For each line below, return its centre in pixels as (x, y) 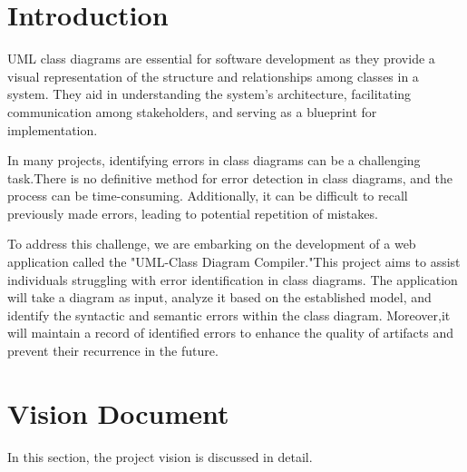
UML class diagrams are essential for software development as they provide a (221, 59)
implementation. (53, 129)
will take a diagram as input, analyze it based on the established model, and (219, 297)
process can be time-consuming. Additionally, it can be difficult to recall (208, 196)
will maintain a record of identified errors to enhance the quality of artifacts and (230, 333)
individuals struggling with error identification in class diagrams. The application (233, 279)
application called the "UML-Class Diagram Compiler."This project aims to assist (234, 262)
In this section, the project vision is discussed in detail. (160, 456)
